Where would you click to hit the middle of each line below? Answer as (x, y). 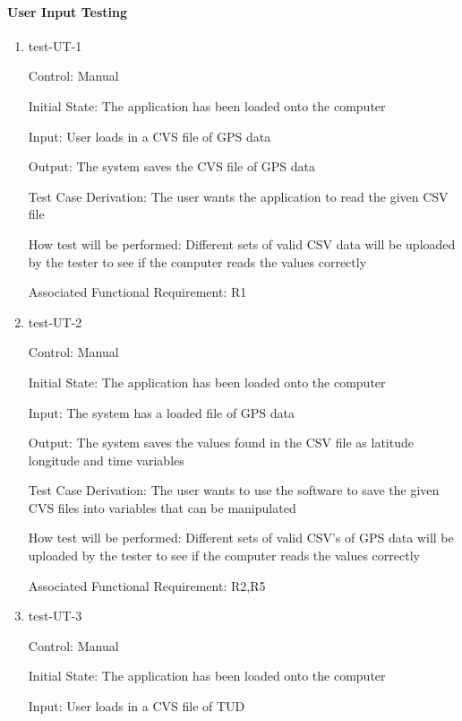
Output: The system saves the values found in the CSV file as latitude (221, 443)
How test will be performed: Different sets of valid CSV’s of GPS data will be (241, 538)
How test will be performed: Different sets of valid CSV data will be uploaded (242, 243)
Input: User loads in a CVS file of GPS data (150, 136)
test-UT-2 (55, 321)
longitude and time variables (106, 460)
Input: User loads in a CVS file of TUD (137, 706)
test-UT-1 (55, 45)
